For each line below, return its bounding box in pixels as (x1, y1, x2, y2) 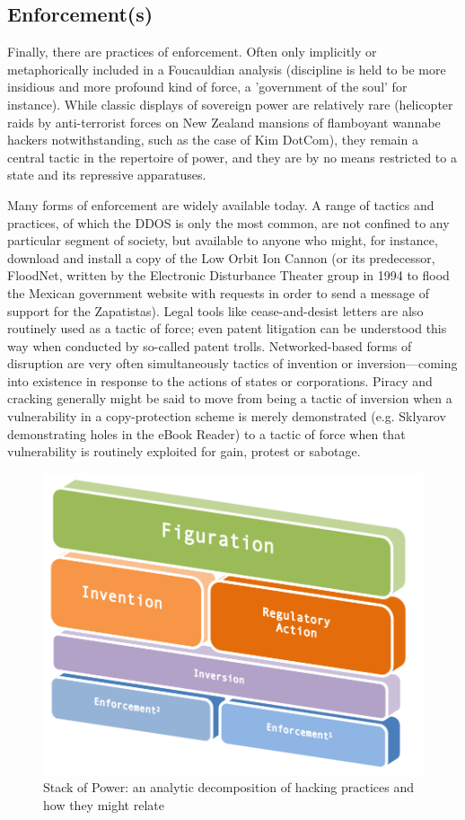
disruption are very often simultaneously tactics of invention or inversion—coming (7, 354, 458, 373)
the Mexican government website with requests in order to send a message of (7, 283, 429, 302)
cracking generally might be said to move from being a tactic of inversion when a (7, 389, 452, 408)
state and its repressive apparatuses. (7, 165, 206, 184)
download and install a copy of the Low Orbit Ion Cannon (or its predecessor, (7, 248, 435, 267)
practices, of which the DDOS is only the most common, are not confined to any (7, 213, 450, 232)
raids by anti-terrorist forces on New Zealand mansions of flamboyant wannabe (7, 112, 441, 131)
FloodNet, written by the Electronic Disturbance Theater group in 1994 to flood (7, 266, 450, 285)
